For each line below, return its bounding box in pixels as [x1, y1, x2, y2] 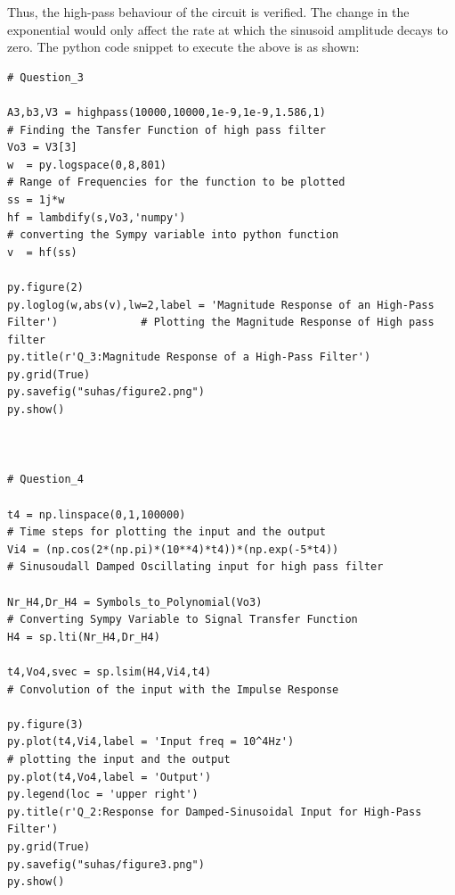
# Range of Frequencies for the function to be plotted [7, 176, 345, 189]
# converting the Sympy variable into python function [7, 228, 339, 242]
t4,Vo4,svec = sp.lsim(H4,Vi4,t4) [7, 665, 212, 678]
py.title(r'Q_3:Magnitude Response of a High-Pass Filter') [7, 351, 371, 364]
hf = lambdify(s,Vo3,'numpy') [7, 211, 186, 224]
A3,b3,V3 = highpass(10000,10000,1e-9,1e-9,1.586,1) [7, 105, 326, 119]
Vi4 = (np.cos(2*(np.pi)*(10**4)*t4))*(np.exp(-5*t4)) [7, 543, 339, 556]
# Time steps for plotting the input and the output [7, 526, 326, 539]
